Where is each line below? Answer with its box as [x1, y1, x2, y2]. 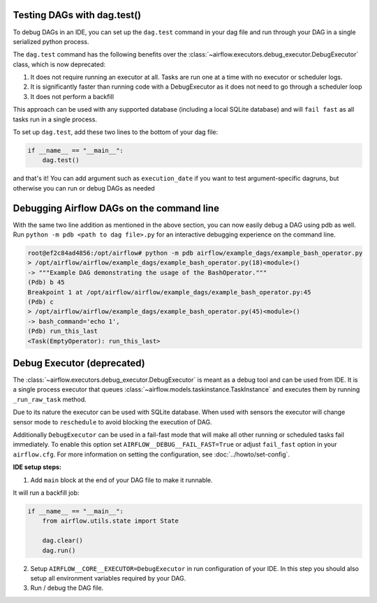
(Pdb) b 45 [27, 278, 65, 286]
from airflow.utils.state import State [42, 517, 179, 525]
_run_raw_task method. [13, 395, 87, 403]
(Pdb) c [27, 298, 54, 306]
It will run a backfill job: [13, 489, 80, 497]
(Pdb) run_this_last [27, 327, 98, 335]
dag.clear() [42, 537, 84, 544]
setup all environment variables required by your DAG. [30, 574, 186, 582]
